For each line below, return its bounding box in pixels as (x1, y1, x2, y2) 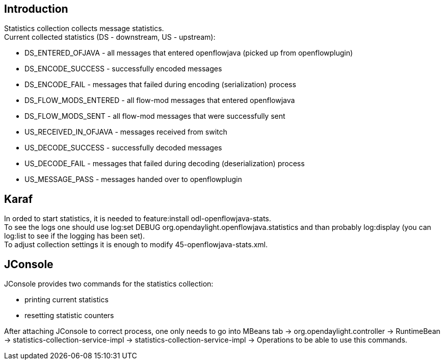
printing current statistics (24, 295, 109, 304)
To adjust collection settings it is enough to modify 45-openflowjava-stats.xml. (4, 240, 268, 249)
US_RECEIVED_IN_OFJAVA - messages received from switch (24, 127, 227, 137)
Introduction (4, 3, 68, 15)
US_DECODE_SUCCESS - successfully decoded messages (24, 143, 222, 152)
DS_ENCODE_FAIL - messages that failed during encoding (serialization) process (24, 80, 296, 89)
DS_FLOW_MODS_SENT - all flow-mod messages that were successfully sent (24, 112, 285, 121)
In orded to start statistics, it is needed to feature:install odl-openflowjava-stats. (4, 214, 271, 223)
